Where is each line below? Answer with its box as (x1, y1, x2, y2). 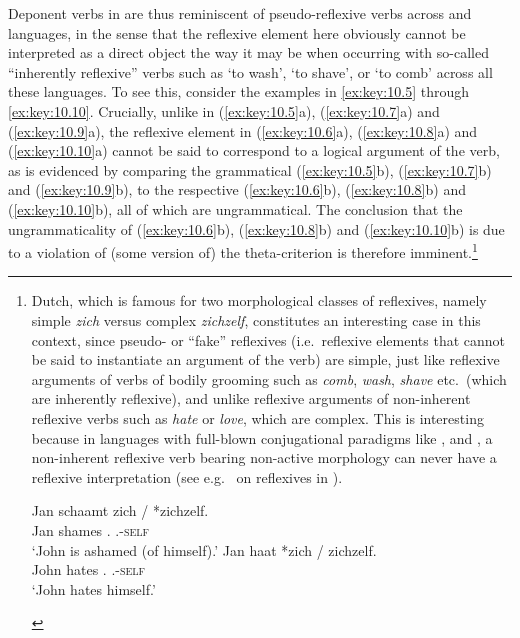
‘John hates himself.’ (31, 578, 156, 599)
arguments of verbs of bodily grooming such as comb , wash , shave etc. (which (31, 368, 507, 389)
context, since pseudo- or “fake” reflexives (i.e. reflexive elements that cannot (31, 329, 506, 350)
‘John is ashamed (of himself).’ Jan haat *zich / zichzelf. (31, 539, 377, 560)
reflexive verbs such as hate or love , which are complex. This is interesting (31, 407, 484, 428)
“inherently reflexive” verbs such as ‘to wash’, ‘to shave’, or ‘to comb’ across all (8, 61, 493, 82)
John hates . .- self (31, 559, 146, 580)
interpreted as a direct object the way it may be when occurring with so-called (8, 42, 489, 63)
